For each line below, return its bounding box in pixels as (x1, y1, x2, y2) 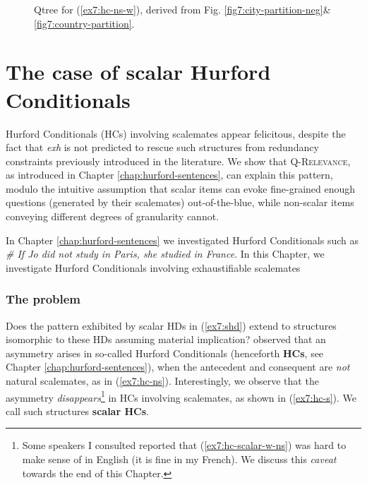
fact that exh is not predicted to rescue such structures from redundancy (6, 140, 319, 155)
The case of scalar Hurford (6, 57, 271, 86)
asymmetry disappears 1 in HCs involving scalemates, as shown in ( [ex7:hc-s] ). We (6, 388, 357, 405)
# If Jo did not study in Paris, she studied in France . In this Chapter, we (6, 246, 325, 261)
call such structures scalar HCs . (6, 403, 149, 418)
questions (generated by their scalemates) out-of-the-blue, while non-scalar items (6, 195, 354, 210)
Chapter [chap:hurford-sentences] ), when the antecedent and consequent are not (6, 359, 350, 374)
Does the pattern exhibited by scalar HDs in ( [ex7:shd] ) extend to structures (6, 318, 337, 333)
